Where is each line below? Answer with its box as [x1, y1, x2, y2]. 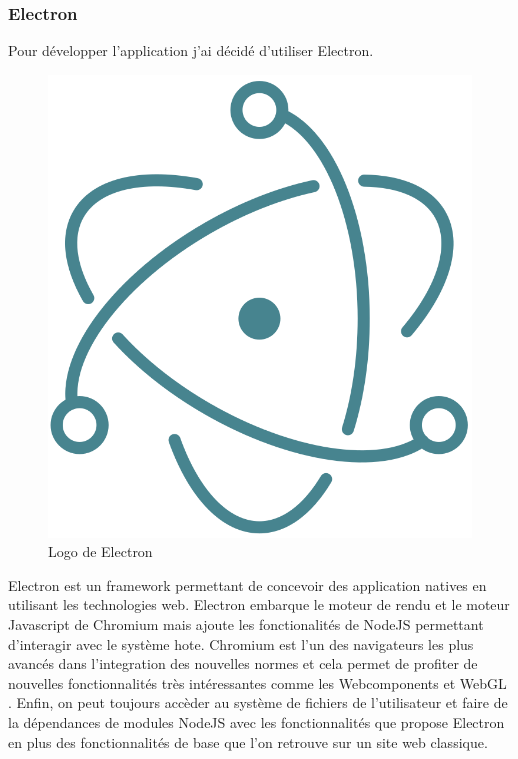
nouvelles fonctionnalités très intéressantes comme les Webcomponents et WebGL [8, 672, 507, 693]
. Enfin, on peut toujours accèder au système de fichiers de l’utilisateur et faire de [8, 692, 508, 713]
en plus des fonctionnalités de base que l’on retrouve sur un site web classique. [8, 731, 488, 752]
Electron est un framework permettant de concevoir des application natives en [8, 574, 487, 595]
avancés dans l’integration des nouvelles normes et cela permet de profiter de [8, 653, 478, 674]
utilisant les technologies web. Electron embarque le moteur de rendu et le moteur [8, 594, 510, 615]
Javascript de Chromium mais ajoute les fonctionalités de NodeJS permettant [8, 614, 484, 635]
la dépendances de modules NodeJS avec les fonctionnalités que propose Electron [8, 712, 505, 733]
